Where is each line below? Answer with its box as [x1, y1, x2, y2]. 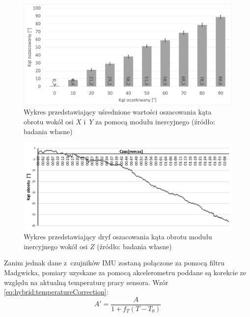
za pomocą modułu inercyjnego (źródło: [95, 116, 215, 126]
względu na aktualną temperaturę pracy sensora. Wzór [4, 277, 168, 287]
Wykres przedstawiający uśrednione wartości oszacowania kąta [24, 107, 212, 117]
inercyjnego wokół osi [24, 241, 88, 251]
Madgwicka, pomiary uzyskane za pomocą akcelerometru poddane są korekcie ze [4, 267, 246, 277]
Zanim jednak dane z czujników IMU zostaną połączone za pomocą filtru [4, 258, 224, 268]
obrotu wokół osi [24, 116, 74, 126]
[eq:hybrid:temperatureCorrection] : [4, 287, 109, 297]
